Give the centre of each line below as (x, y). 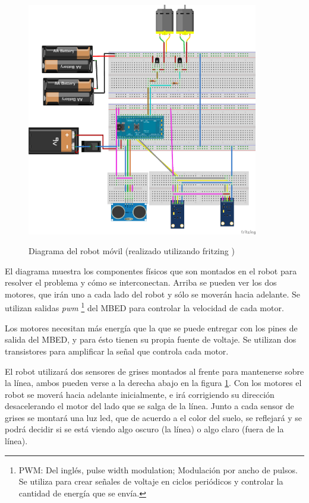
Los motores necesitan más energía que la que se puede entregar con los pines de (151, 328)
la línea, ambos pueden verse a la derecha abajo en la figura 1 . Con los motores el (153, 383)
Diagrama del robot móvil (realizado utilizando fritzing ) (132, 251)
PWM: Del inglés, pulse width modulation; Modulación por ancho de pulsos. (158, 469)
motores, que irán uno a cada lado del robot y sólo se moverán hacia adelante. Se (152, 294)
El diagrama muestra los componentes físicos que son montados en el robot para (151, 271)
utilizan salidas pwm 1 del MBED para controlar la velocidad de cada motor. (144, 307)
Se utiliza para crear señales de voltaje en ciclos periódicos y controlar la (151, 481)
